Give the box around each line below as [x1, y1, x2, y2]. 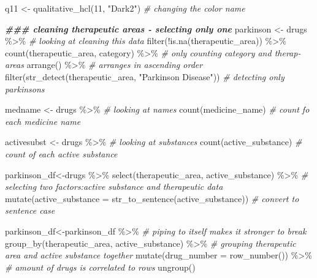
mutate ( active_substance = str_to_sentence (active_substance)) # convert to [5, 192, 299, 205]
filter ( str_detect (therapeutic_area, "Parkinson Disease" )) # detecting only [5, 70, 285, 83]
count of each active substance [5, 147, 118, 160]
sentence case [5, 204, 55, 217]
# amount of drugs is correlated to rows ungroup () [5, 260, 196, 273]
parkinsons [5, 82, 45, 95]
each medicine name [5, 115, 81, 127]
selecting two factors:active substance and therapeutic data [5, 180, 223, 193]
